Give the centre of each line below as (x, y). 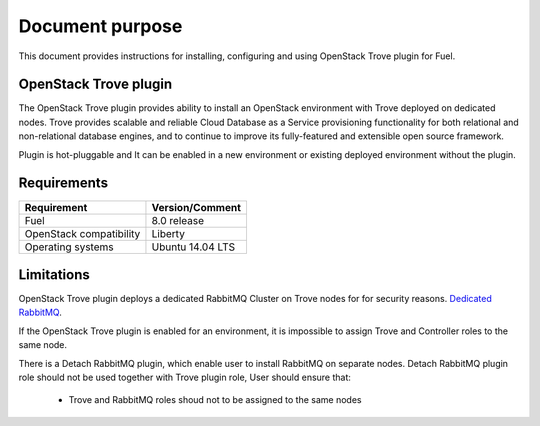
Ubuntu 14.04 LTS (193, 247)
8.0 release (178, 220)
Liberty (168, 233)
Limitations (54, 274)
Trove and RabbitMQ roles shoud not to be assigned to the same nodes (215, 400)
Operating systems (69, 247)
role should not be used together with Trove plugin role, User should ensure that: (185, 377)
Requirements (63, 183)
